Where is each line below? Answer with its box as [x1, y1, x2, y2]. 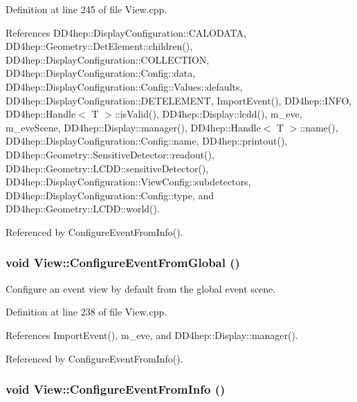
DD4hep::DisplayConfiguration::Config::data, [6, 66, 196, 80]
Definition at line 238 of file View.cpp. [6, 304, 167, 319]
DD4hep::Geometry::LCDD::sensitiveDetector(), [6, 161, 209, 175]
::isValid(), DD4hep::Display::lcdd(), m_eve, [114, 107, 302, 121]
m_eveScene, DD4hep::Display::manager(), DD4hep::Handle [6, 120, 261, 134]
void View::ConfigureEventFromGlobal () [6, 254, 240, 271]
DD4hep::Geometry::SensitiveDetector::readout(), [6, 147, 214, 161]
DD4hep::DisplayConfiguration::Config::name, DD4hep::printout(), [6, 134, 288, 148]
